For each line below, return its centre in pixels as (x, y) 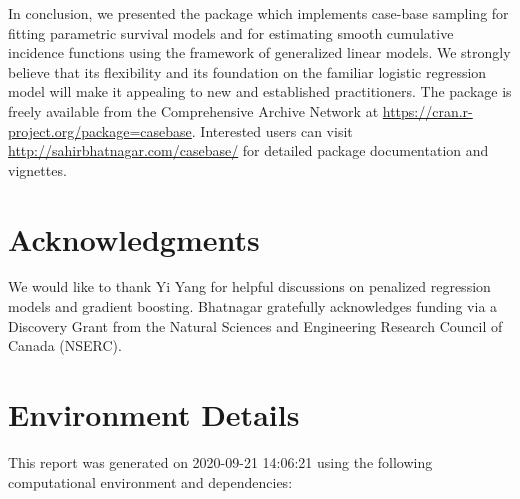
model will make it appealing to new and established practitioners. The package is (260, 91)
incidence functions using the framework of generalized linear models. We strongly (259, 52)
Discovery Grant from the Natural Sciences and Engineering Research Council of (255, 325)
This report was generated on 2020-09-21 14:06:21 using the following (220, 461)
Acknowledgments (134, 238)
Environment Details (154, 414)
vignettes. (37, 169)
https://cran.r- (427, 110)
